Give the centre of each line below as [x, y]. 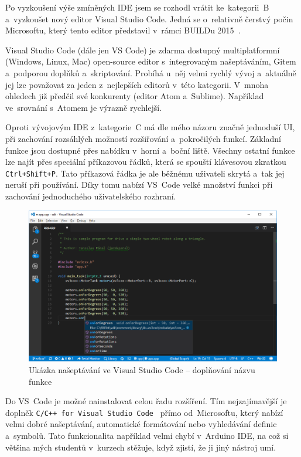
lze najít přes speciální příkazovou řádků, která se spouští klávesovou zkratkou [146, 162]
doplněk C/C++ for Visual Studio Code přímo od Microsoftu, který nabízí [144, 412]
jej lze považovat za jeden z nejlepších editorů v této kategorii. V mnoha [137, 84]
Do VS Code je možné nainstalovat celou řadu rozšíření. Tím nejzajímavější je [146, 401]
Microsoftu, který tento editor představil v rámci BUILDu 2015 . [123, 30]
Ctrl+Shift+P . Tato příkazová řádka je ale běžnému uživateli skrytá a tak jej [145, 173]
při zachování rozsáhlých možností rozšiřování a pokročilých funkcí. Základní [143, 138]
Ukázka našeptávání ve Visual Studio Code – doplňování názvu [142, 369]
